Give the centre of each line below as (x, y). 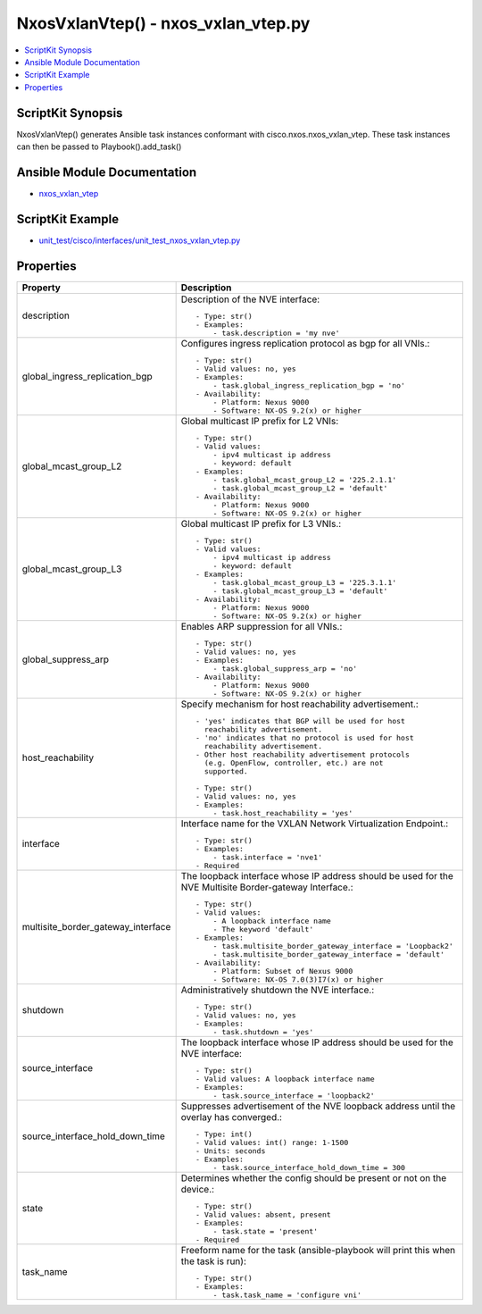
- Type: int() (224, 1134)
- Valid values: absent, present (263, 1214)
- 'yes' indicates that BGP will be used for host (300, 720)
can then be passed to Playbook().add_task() (99, 146)
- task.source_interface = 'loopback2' (294, 1096)
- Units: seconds (230, 1151)
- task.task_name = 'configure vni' (287, 1295)
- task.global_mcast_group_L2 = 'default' (300, 488)
